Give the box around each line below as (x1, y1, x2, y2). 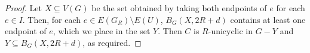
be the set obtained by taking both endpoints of (91, 2, 267, 14)
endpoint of (5, 25, 47, 37)
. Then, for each (22, 13, 81, 25)
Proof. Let (5, 2, 42, 14)
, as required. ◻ (82, 36, 142, 48)
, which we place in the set (53, 25, 151, 37)
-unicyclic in (208, 25, 253, 37)
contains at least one (230, 13, 306, 25)
